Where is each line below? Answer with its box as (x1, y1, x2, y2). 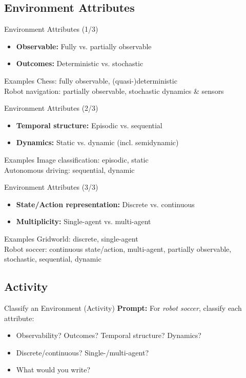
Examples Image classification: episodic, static (4, 154, 149, 165)
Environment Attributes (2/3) (4, 103, 98, 113)
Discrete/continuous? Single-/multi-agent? (16, 347, 149, 357)
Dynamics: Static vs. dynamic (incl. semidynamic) (16, 137, 179, 148)
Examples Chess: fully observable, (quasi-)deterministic (4, 75, 177, 86)
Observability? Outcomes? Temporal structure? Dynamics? (16, 330, 201, 341)
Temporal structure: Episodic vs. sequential (16, 120, 162, 130)
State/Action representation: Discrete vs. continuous (16, 198, 195, 209)
